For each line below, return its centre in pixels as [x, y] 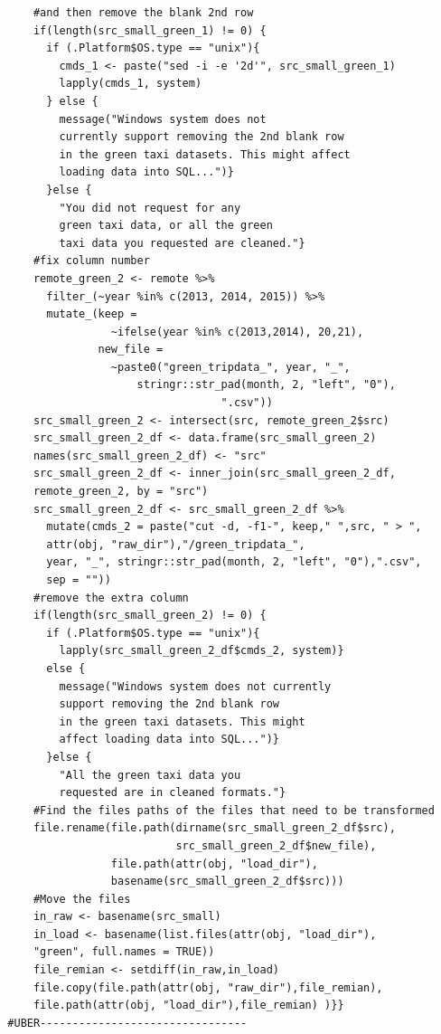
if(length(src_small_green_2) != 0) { [150, 616]
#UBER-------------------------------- [127, 1023]
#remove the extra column [111, 598]
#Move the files [82, 899]
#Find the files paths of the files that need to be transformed [234, 810]
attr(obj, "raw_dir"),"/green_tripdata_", [176, 544]
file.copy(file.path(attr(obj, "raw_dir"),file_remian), [208, 987]
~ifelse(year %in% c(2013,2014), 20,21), [237, 332]
